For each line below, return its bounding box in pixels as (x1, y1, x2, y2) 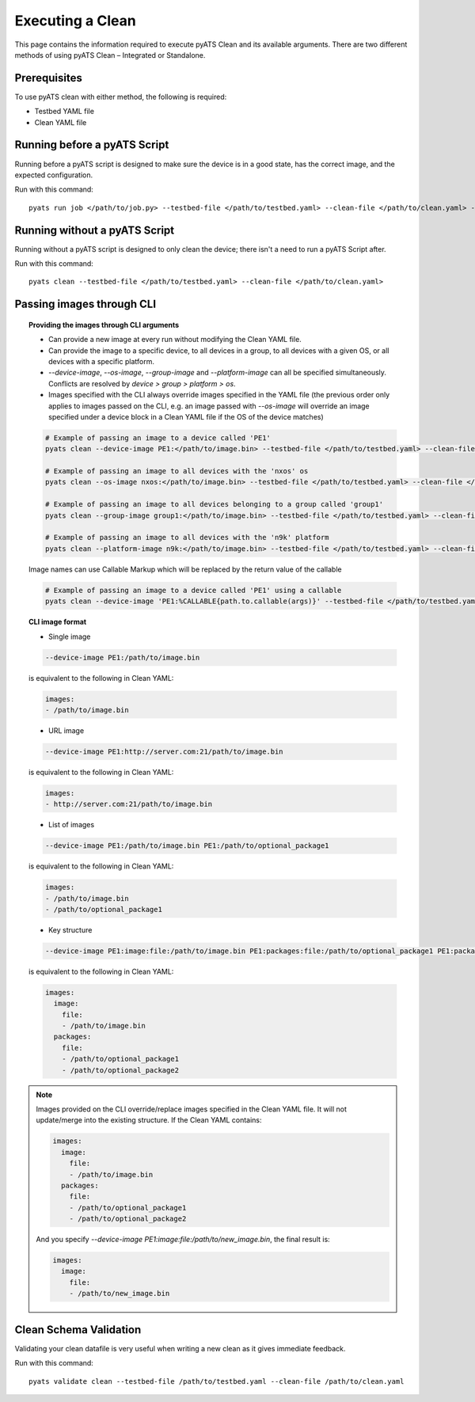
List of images (48, 820, 95, 830)
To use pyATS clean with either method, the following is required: (14, 92, 227, 101)
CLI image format (28, 617, 87, 627)
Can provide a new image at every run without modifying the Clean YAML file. (48, 335, 302, 344)
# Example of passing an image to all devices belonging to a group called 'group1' (44, 500, 384, 509)
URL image (48, 725, 85, 735)
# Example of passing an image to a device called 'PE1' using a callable (44, 586, 342, 595)
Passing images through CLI (14, 298, 157, 311)
